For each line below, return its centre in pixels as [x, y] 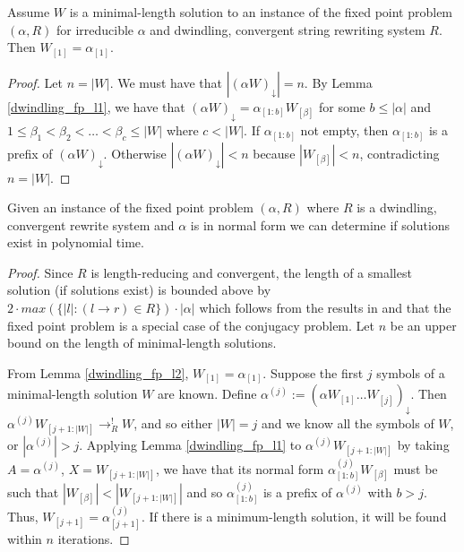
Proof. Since [40, 272]
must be [416, 468]
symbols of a [411, 372]
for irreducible [95, 29]
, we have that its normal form [240, 468]
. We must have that [166, 82]
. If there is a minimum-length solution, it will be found [294, 516]
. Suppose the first [313, 372]
